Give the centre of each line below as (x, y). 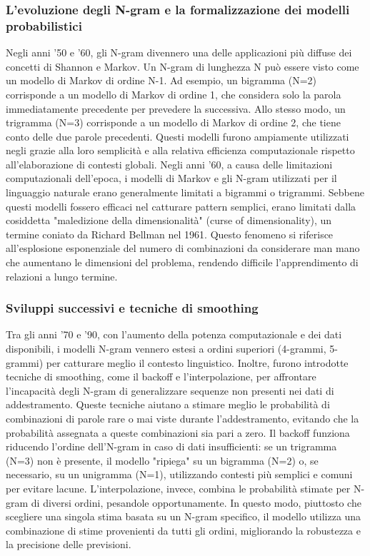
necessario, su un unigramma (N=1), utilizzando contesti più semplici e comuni (179, 474)
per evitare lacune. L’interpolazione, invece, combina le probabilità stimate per (178, 488)
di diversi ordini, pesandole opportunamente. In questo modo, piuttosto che (196, 502)
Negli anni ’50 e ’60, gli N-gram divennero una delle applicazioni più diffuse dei (179, 52)
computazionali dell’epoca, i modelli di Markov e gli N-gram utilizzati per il (171, 178)
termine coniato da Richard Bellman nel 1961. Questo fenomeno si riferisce (170, 234)
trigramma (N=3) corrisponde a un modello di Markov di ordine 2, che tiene (173, 122)
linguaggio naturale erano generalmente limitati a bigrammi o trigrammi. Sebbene (185, 192)
